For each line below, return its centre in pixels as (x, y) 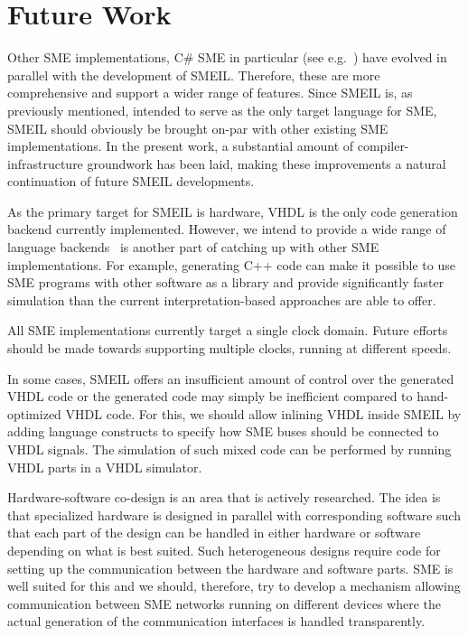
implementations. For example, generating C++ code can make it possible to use (231, 264)
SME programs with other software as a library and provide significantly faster (226, 282)
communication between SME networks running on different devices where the (224, 603)
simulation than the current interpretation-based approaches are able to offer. (222, 299)
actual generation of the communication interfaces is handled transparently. (216, 621)
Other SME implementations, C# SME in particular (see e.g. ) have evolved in (227, 57)
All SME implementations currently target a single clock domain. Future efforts (228, 330)
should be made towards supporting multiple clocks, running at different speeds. (229, 348)
